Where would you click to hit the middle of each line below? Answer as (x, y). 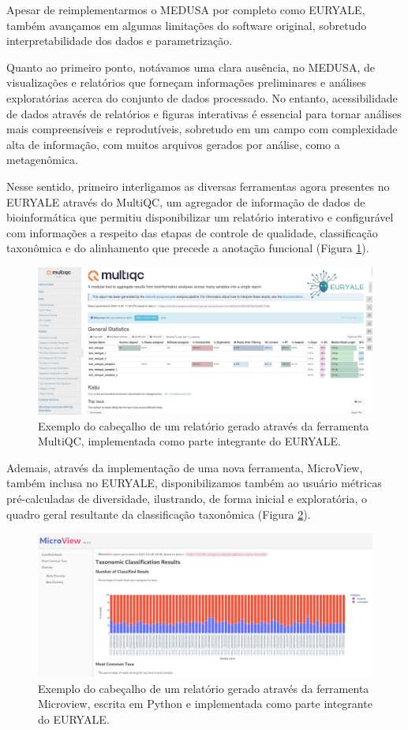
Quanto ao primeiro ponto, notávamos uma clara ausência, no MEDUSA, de (191, 67)
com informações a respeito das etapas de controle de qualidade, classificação (192, 232)
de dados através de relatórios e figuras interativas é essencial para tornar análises (204, 113)
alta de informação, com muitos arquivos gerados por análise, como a (173, 144)
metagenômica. (42, 160)
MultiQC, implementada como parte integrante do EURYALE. (189, 441)
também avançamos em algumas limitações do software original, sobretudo (187, 25)
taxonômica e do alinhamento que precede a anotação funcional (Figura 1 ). (188, 248)
